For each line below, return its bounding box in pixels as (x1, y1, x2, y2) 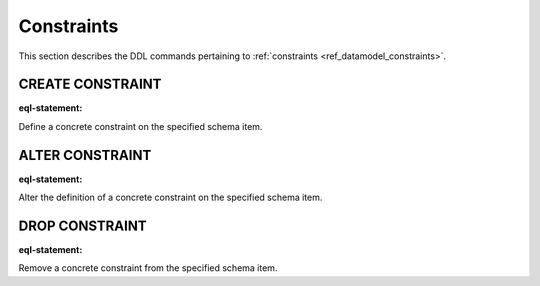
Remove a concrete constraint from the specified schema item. (18, 262, 278, 274)
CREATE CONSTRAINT (18, 76, 162, 93)
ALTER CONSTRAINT (18, 146, 152, 164)
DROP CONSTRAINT (18, 217, 147, 234)
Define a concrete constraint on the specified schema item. (18, 120, 263, 132)
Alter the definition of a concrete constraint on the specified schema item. (18, 191, 323, 204)
